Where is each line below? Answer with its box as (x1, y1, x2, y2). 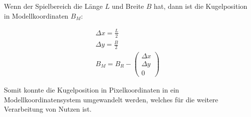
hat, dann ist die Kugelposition (153, 1, 248, 11)
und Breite (112, 1, 144, 11)
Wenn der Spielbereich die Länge (4, 1, 103, 11)
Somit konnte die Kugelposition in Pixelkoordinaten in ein (4, 85, 179, 95)
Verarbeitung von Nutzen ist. (4, 104, 92, 114)
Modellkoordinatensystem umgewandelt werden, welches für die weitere (4, 94, 218, 104)
